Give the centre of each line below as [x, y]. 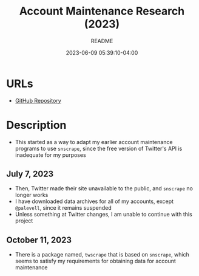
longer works [32, 195]
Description [36, 125]
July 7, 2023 [30, 174]
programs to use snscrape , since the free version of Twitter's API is [99, 148]
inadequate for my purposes [50, 155]
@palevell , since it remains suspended [63, 208]
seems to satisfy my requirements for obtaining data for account [95, 261]
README [102, 41]
